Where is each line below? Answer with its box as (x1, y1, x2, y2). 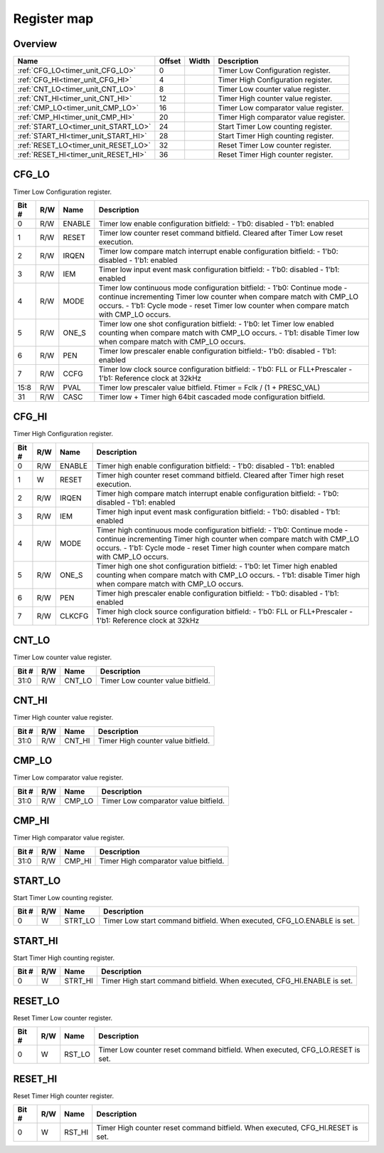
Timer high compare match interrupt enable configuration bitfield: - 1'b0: (96, 488, 339, 498)
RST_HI (64, 1127, 89, 1137)
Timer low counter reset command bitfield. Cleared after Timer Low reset (98, 228, 343, 238)
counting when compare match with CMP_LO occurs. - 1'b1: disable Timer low (98, 328, 360, 338)
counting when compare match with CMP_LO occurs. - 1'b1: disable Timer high (96, 570, 361, 580)
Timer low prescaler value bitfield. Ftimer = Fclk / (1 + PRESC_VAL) (98, 382, 320, 392)
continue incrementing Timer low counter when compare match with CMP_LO (98, 291, 359, 301)
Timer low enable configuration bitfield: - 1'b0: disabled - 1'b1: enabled (98, 218, 334, 228)
